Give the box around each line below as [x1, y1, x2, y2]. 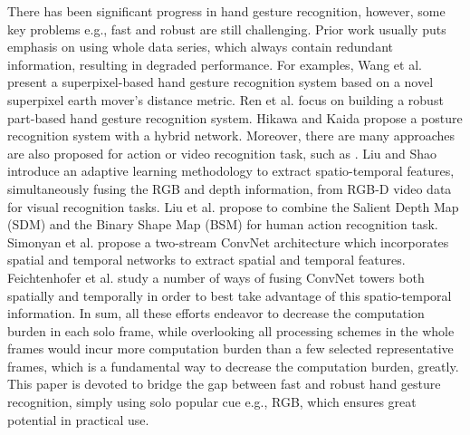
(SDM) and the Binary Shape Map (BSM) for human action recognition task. [7, 215, 438, 234]
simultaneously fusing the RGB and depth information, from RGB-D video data [7, 179, 452, 198]
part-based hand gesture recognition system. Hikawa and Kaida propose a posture [7, 108, 463, 127]
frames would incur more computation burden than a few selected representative [7, 339, 454, 358]
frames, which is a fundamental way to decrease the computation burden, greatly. [7, 356, 459, 375]
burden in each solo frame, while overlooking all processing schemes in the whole [7, 321, 455, 340]
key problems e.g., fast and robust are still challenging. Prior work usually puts [7, 19, 446, 38]
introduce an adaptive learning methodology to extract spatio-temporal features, [7, 161, 455, 180]
